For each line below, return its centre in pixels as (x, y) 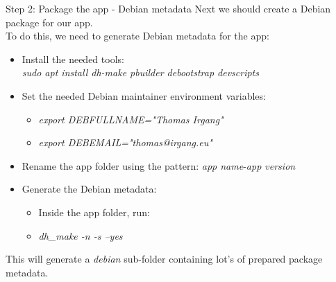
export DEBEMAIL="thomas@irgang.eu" (125, 142)
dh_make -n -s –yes (81, 235)
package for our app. (49, 22)
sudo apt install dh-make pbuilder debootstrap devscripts (140, 72)
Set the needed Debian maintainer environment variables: (144, 95)
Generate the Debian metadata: (89, 189)
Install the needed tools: (73, 59)
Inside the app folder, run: (94, 212)
